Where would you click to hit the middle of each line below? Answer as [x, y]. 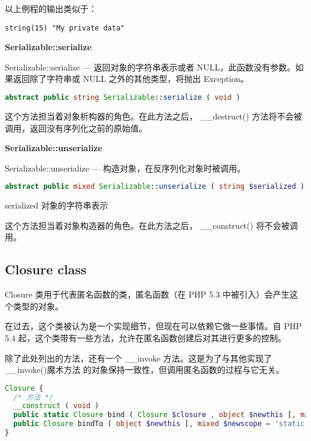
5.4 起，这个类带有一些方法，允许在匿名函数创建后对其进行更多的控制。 [146, 337]
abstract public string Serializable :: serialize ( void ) [123, 98]
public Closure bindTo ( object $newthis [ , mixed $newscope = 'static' [161, 424]
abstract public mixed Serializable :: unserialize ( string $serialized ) [155, 187]
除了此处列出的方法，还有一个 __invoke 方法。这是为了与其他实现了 [138, 358]
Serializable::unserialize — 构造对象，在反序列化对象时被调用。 [125, 168]
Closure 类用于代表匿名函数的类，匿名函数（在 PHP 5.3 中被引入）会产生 [147, 294]
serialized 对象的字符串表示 [57, 205]
